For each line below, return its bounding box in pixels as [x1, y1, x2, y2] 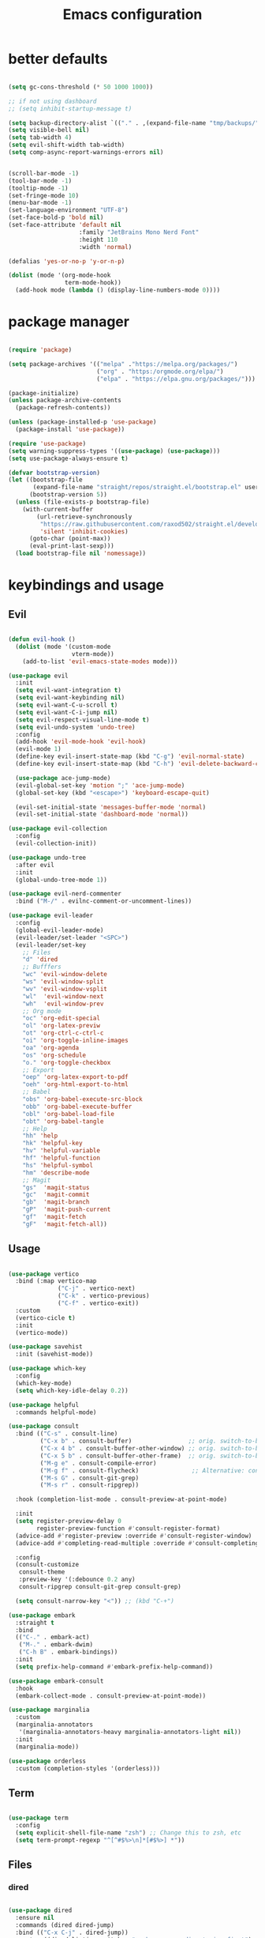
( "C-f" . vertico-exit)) [58, 1299, 140, 1307]
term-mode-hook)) [64, 279, 122, 287]
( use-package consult [8, 1423, 80, 1431]
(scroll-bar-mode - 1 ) [8, 169, 80, 177]
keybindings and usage [8, 576, 164, 594]
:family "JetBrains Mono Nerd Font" [78, 228, 200, 236]
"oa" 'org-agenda [22, 1043, 80, 1052]
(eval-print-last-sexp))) [28, 542, 114, 550]
